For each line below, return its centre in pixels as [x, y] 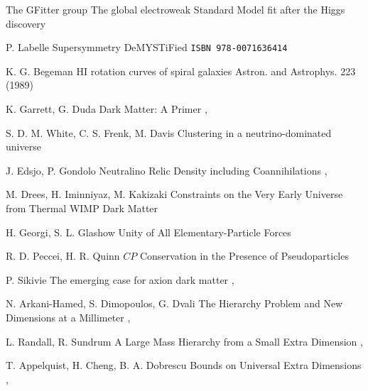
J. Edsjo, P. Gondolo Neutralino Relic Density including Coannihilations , [167, 170]
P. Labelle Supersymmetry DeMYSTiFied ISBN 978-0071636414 [147, 47]
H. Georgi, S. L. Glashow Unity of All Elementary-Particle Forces [148, 232]
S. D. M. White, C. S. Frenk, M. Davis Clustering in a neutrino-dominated [169, 132]
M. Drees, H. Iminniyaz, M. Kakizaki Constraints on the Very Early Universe [174, 194]
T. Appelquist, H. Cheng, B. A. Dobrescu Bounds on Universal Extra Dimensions [184, 365]
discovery [26, 23]
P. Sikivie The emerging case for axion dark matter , [120, 279]
